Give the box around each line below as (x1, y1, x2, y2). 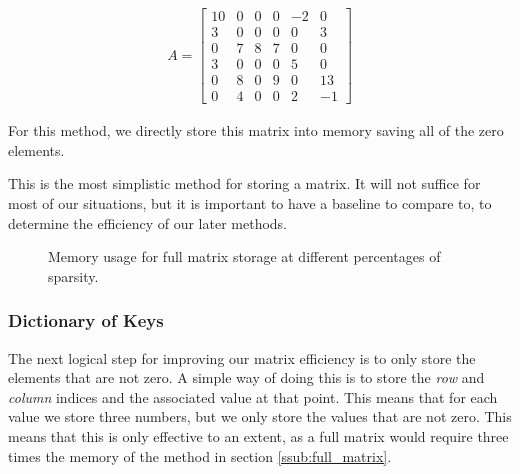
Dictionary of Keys (8, 308, 164, 333)
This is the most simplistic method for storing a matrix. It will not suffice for (8, 173, 481, 194)
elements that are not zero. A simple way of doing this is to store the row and (8, 367, 485, 388)
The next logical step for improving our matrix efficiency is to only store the (8, 347, 476, 368)
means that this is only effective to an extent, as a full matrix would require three (8, 425, 509, 446)
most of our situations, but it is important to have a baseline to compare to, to (8, 193, 492, 213)
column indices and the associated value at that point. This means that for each (8, 386, 498, 407)
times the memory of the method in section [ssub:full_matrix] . (8, 445, 392, 466)
